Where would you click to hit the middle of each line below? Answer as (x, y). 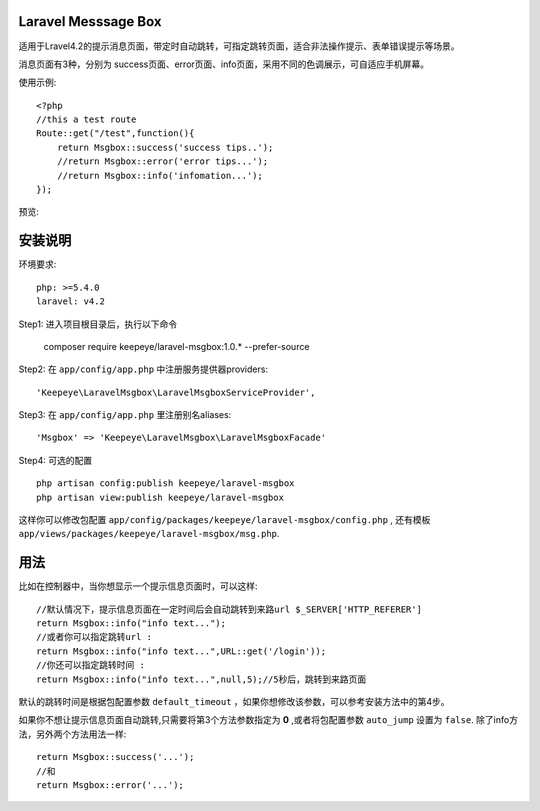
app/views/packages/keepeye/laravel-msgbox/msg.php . (149, 534)
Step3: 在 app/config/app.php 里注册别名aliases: (125, 415)
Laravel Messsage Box (90, 21)
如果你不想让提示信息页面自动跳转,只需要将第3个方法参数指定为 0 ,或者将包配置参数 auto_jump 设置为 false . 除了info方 (268, 720)
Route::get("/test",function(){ (115, 133)
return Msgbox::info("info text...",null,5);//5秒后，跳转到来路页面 (201, 679)
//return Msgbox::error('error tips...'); (162, 161)
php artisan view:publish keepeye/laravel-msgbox (160, 497)
